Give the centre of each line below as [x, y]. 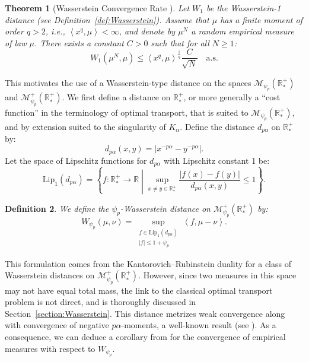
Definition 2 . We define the [57, 208]
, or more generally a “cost [232, 97]
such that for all [180, 42]
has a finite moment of [261, 19]
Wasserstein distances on [50, 275]
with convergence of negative [57, 325]
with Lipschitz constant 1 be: [217, 160]
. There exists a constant [79, 42]
